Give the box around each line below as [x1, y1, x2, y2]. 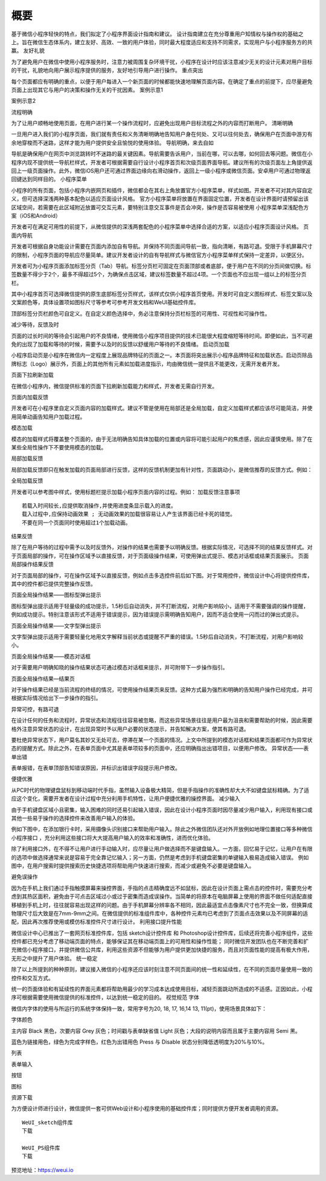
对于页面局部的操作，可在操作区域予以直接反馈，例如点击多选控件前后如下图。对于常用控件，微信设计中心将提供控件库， [11, 571, 313, 579]
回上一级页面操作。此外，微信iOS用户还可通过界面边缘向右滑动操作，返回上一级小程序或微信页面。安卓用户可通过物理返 [11, 167, 311, 175]
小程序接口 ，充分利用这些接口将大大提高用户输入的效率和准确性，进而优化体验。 [11, 834, 214, 841]
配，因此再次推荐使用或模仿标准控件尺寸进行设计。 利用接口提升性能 [11, 918, 182, 925]
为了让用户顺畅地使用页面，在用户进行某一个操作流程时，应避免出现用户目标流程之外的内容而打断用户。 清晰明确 [11, 120, 293, 127]
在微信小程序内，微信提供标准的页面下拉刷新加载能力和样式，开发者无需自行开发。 [11, 382, 217, 389]
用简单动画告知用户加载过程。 [11, 413, 86, 420]
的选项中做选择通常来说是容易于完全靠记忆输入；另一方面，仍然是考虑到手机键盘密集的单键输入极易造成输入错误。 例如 [11, 853, 309, 861]
